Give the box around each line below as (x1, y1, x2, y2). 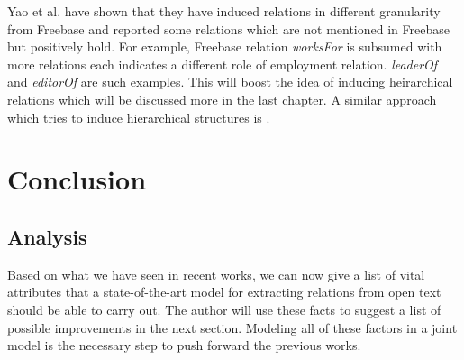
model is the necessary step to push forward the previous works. (7, 336, 361, 355)
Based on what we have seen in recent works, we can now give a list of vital (7, 264, 425, 283)
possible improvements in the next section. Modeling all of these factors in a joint (7, 318, 458, 337)
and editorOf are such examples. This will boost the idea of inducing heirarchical (7, 72, 453, 91)
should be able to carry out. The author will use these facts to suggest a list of (7, 300, 441, 318)
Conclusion (7, 161, 147, 198)
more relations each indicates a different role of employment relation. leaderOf (7, 54, 438, 73)
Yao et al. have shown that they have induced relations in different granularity (7, 2, 441, 20)
